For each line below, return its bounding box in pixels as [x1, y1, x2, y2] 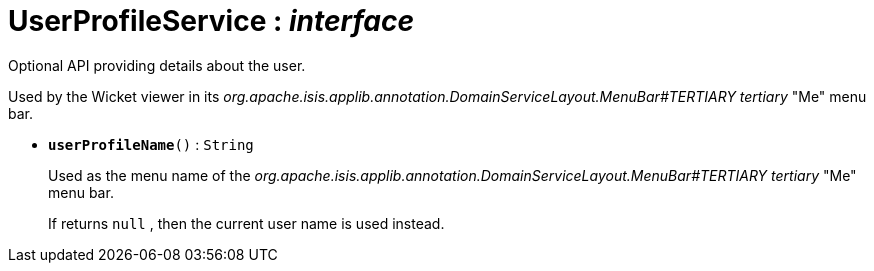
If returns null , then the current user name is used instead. [48, 214, 445, 232]
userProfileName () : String [48, 135, 254, 153]
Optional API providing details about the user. [8, 56, 306, 74]
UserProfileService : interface [8, 4, 414, 38]
